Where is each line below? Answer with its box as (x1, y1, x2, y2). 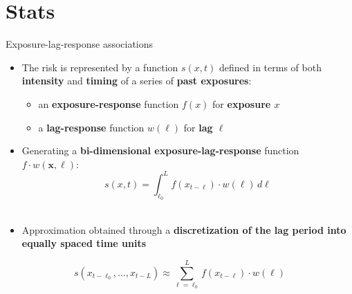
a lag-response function (38, 120, 145, 134)
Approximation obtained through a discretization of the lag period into (21, 222, 346, 237)
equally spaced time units (21, 236, 147, 250)
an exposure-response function (38, 96, 179, 111)
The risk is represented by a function (21, 59, 178, 74)
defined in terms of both (219, 59, 322, 74)
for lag (183, 120, 213, 134)
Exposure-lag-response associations (6, 37, 154, 51)
